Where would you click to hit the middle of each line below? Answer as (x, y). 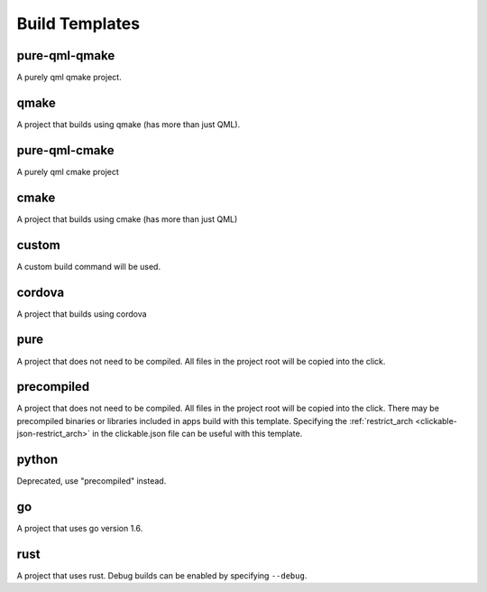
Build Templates (78, 23)
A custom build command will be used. (89, 266)
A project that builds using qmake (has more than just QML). (129, 124)
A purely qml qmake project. (69, 78)
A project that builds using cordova (82, 314)
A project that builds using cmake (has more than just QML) (127, 219)
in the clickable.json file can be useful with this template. (197, 434)
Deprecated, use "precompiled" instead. (92, 481)
